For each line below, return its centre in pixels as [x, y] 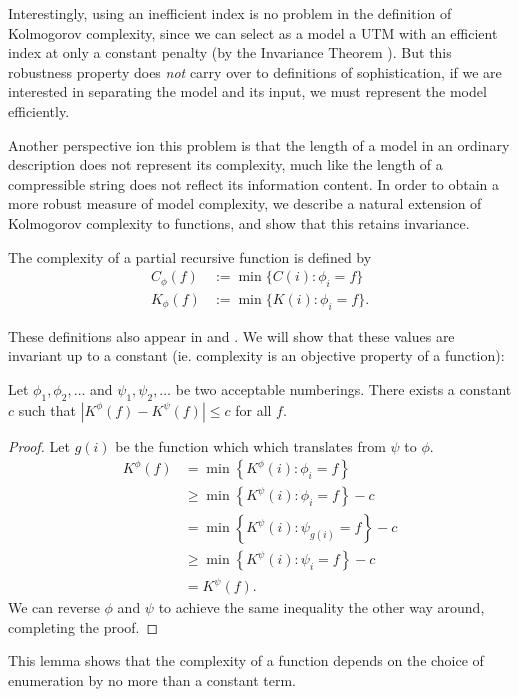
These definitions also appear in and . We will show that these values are [231, 335]
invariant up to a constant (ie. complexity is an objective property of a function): [256, 355]
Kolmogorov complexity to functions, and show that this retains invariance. [239, 222]
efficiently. [39, 110]
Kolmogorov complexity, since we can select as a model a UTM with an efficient [253, 32]
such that [47, 409]
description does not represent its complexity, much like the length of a [225, 164]
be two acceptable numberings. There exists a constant [343, 388]
